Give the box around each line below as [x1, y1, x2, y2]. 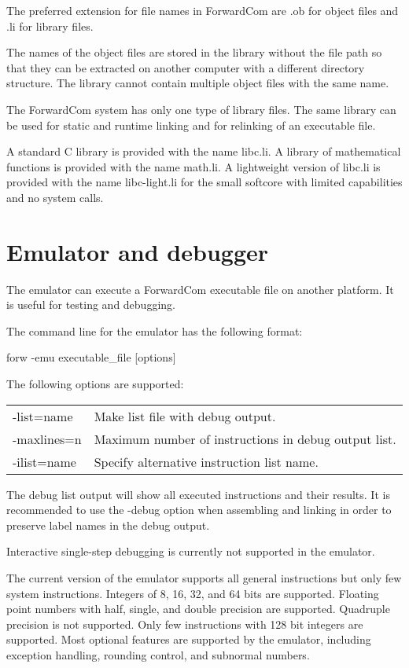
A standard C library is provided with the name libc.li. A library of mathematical [6, 143, 401, 160]
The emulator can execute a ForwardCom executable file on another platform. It [6, 281, 394, 297]
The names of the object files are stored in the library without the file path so [6, 44, 382, 61]
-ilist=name [13, 452, 76, 471]
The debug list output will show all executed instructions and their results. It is [6, 486, 390, 502]
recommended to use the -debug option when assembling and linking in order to [6, 501, 392, 518]
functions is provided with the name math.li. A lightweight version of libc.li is [6, 158, 381, 174]
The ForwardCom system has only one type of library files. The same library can [6, 101, 396, 117]
